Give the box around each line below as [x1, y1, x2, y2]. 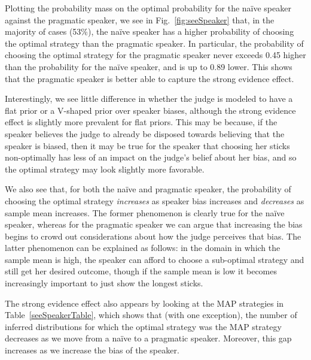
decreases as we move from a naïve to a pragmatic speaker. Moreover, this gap [5, 332, 292, 344]
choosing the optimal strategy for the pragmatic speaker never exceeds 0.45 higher [5, 49, 306, 61]
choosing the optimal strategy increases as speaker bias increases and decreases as [5, 194, 304, 207]
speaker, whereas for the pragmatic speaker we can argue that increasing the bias [5, 218, 303, 231]
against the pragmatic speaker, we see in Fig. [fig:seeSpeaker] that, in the [5, 13, 275, 26]
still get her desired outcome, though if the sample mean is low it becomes [5, 265, 278, 277]
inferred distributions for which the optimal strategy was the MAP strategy [5, 320, 282, 332]
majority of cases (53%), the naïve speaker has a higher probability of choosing [5, 25, 294, 38]
